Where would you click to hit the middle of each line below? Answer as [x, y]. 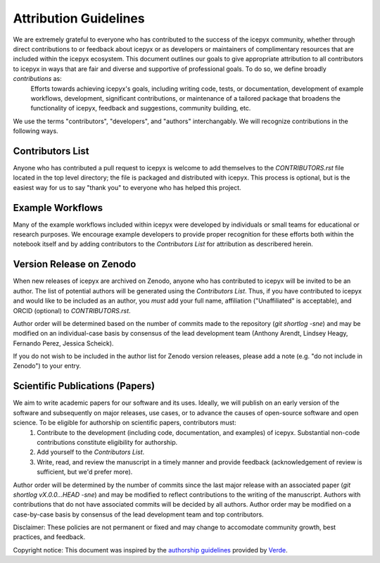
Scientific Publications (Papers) [84, 386]
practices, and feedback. [49, 537]
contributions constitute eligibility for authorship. [107, 442]
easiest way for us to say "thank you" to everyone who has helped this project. [127, 187]
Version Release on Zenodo [75, 264]
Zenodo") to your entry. [47, 366]
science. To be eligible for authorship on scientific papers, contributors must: [125, 423]
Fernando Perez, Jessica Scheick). [63, 343]
